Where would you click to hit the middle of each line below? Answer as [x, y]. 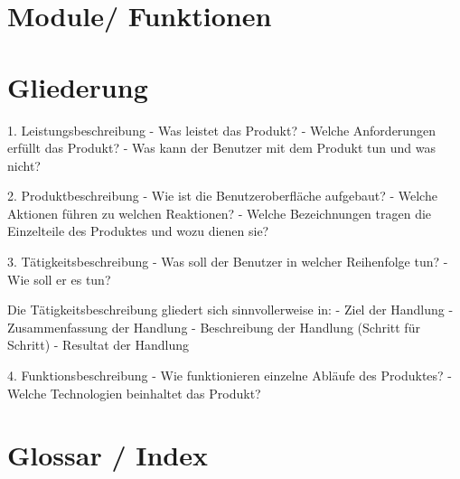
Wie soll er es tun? [59, 279]
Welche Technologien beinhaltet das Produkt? [134, 393]
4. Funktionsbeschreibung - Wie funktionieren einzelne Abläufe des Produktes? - [230, 376]
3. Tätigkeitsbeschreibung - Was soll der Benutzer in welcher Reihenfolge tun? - [228, 262]
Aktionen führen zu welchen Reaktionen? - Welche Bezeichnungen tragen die [220, 213]
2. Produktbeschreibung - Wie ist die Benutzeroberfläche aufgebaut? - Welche [222, 196]
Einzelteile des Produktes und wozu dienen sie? [138, 231]
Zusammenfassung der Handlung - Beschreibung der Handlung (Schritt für [214, 327]
